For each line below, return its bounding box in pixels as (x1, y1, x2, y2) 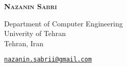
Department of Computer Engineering (4, 18, 123, 28)
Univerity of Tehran (4, 28, 66, 39)
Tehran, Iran (4, 38, 44, 48)
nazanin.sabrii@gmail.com (4, 56, 92, 63)
